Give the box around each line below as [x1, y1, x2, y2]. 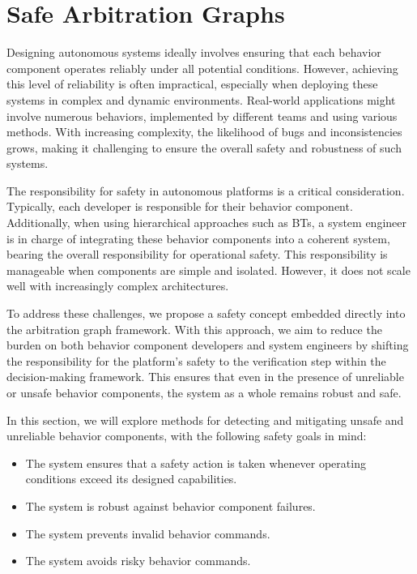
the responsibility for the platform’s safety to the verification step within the [6, 352, 386, 369]
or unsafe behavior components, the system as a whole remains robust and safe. [6, 384, 402, 401]
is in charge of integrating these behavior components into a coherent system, [6, 229, 390, 246]
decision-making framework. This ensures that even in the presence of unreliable [6, 368, 404, 385]
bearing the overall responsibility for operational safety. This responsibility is [6, 246, 388, 263]
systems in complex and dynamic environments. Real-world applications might [6, 91, 396, 108]
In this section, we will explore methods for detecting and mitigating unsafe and [6, 411, 404, 428]
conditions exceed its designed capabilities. [25, 470, 237, 487]
